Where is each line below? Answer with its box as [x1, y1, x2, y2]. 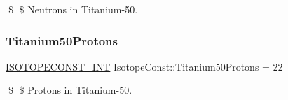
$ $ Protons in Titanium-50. [8, 83, 132, 97]
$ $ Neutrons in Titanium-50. [8, 2, 138, 16]
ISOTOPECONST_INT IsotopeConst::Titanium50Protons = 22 [6, 59, 283, 73]
